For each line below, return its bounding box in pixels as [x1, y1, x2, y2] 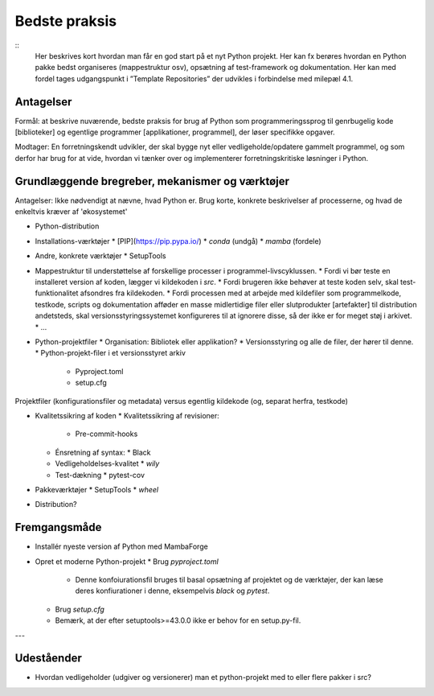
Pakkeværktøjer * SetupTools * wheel [35, 484, 159, 494]
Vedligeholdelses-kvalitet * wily [55, 459, 160, 468]
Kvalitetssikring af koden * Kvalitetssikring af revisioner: [35, 410, 220, 420]
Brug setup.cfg [55, 604, 104, 614]
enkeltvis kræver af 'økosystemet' [14, 207, 128, 216]
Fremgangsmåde [14, 521, 102, 534]
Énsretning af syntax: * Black [55, 447, 151, 457]
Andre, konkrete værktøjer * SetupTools [35, 251, 166, 261]
